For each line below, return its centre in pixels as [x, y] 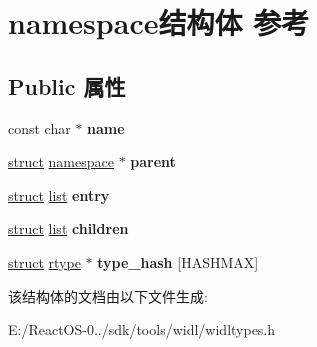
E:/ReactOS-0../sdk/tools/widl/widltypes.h [142, 329]
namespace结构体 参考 [159, 22]
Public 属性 [67, 85]
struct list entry [59, 194]
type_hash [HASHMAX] [178, 261]
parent [153, 161]
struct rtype [44, 261]
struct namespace [61, 161]
